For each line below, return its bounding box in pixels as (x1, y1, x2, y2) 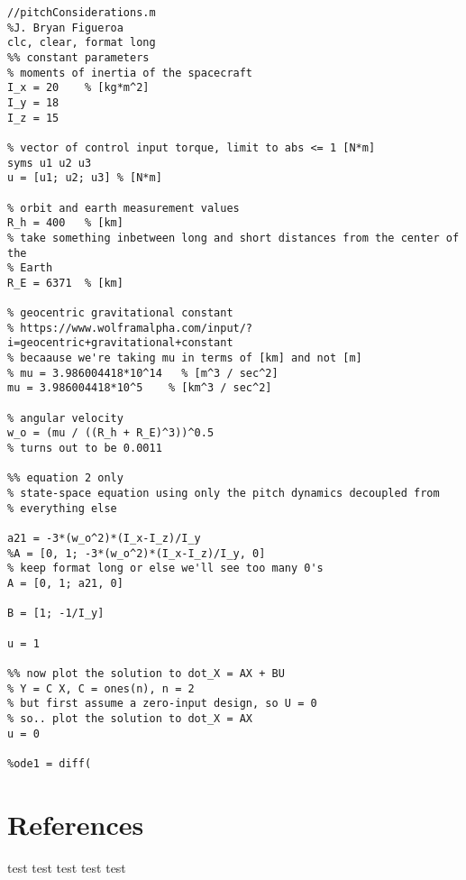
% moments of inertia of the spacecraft (7, 66, 253, 79)
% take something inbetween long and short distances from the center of (7, 231, 460, 244)
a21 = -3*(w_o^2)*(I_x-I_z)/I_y (7, 531, 201, 545)
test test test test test (7, 857, 126, 876)
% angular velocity (7, 411, 123, 425)
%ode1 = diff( (7, 756, 92, 770)
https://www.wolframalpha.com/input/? (20, 321, 253, 335)
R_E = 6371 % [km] (7, 276, 123, 289)
